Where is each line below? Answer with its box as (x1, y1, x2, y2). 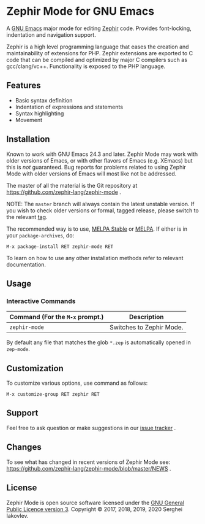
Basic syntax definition (15, 96, 73, 104)
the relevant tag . (6, 213, 48, 220)
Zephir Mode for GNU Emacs (6, 4, 155, 18)
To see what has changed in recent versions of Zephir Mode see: (6, 458, 171, 466)
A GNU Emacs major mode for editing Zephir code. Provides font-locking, (6, 25, 192, 32)
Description (129, 313, 164, 322)
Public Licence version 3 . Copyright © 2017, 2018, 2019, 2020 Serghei (6, 505, 182, 513)
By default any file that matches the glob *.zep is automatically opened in (6, 339, 192, 346)
